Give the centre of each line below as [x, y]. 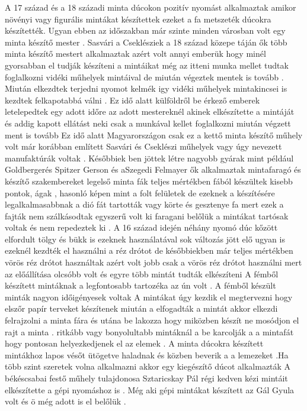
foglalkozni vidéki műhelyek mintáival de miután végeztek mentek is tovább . [144, 77]
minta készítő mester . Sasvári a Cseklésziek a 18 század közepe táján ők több [146, 42]
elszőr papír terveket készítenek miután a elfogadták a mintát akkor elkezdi [141, 308]
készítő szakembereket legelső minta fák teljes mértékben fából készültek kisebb [149, 181]
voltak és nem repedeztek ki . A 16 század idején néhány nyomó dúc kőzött [141, 227]
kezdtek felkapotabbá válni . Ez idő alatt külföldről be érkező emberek [132, 100]
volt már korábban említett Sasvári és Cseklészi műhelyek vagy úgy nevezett [143, 146]
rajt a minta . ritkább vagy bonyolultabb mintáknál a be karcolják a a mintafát [149, 331]
